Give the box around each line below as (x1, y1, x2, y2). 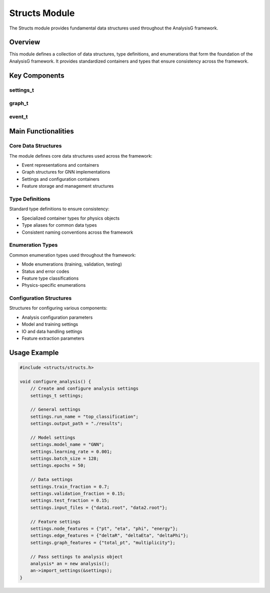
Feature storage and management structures (21, 183, 114, 189)
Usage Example (9, 348, 59, 357)
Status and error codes (21, 268, 69, 274)
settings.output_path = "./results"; (30, 421, 123, 426)
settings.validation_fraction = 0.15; (30, 491, 125, 496)
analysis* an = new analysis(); (30, 560, 110, 566)
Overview (9, 38, 40, 47)
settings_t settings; (30, 393, 83, 398)
